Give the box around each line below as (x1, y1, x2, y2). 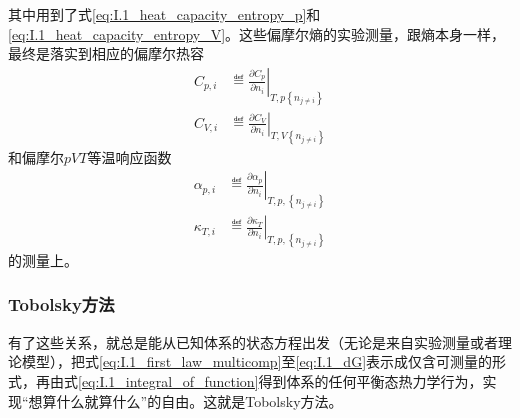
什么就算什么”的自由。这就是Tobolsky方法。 (56, 390, 343, 411)
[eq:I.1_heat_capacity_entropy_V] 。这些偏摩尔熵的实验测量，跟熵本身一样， (8, 23, 506, 44)
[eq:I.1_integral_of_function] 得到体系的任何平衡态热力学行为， (78, 370, 483, 391)
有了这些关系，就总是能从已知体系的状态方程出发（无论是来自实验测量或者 (8, 331, 498, 352)
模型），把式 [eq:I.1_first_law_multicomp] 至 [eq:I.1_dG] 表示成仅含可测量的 (21, 351, 493, 372)
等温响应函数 (87, 146, 172, 167)
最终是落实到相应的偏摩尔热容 (8, 43, 204, 64)
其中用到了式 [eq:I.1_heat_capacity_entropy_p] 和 (8, 4, 321, 24)
